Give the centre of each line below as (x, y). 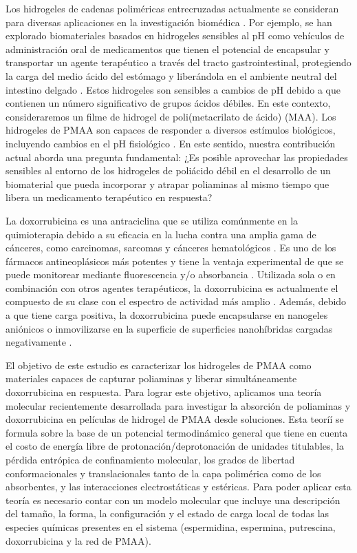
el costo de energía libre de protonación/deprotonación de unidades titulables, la (175, 446)
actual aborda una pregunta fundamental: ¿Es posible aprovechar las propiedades (177, 157)
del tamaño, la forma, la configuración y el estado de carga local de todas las (167, 513)
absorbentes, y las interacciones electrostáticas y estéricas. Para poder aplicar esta (178, 487)
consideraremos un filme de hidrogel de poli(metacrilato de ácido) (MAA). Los (171, 116)
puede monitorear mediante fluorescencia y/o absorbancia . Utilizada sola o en (171, 274)
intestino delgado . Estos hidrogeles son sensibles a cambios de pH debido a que (173, 89)
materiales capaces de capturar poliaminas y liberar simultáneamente (151, 378)
